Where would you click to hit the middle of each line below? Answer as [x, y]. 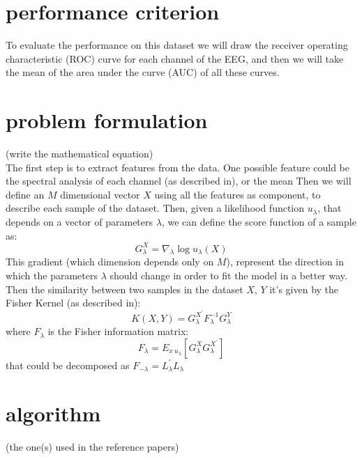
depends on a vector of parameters [80, 221]
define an [25, 194]
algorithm [53, 413]
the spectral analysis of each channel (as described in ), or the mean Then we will [179, 181]
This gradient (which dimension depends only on [110, 262]
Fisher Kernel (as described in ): [73, 303]
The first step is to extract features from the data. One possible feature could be [178, 167]
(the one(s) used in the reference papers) [92, 446]
